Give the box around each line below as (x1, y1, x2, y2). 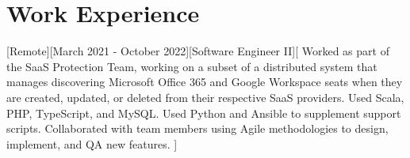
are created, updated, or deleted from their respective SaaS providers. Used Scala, (6, 88, 404, 105)
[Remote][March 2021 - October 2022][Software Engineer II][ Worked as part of (6, 43, 389, 59)
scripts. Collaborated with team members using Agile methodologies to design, (6, 120, 389, 137)
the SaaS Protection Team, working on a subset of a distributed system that (6, 58, 377, 74)
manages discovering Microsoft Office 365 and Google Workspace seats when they (6, 73, 403, 90)
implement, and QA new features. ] (6, 135, 178, 152)
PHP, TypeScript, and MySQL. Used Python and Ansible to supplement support (6, 104, 401, 121)
